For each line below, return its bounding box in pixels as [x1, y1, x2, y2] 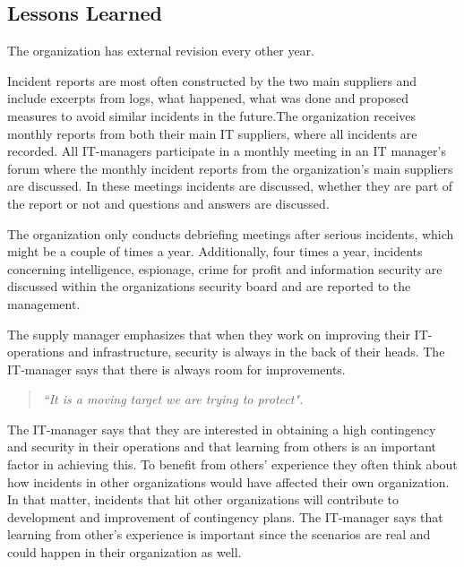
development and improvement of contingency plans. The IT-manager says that [7, 507, 443, 526]
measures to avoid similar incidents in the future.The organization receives [7, 106, 416, 125]
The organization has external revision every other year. [7, 41, 314, 60]
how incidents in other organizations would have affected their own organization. [7, 472, 450, 491]
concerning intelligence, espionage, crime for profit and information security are [7, 259, 443, 278]
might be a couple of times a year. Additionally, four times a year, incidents [7, 242, 423, 261]
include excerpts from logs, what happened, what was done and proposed [7, 89, 409, 107]
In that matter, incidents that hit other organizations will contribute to [7, 490, 400, 509]
